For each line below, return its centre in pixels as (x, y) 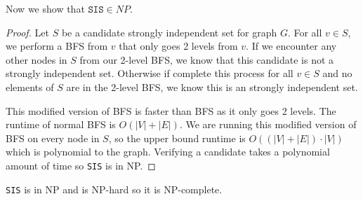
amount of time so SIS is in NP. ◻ (81, 165)
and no (337, 73)
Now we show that (45, 8)
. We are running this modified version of (268, 124)
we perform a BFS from (57, 46)
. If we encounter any (291, 46)
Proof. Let (27, 32)
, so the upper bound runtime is (177, 138)
